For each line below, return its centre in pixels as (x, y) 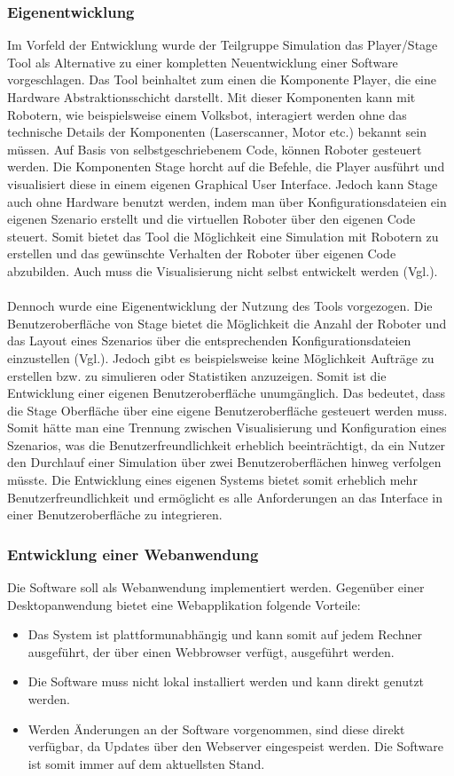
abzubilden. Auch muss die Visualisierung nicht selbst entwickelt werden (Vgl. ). (223, 270)
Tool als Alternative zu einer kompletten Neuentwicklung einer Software (203, 62)
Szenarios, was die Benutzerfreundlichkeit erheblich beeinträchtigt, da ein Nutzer (227, 444)
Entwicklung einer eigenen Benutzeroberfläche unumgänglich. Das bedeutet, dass (227, 393)
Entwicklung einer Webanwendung (133, 554)
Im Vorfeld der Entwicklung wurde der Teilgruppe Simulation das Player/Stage (223, 45)
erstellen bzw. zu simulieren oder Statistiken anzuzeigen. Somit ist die (197, 375)
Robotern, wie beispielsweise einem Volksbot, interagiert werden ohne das (207, 114)
